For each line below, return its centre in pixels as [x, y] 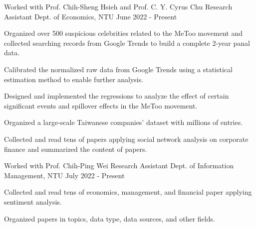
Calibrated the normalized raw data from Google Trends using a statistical [118, 69]
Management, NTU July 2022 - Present [64, 175]
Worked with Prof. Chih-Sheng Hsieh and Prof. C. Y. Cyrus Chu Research [118, 6]
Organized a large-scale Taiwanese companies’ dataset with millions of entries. [124, 122]
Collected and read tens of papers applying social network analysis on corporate [126, 139]
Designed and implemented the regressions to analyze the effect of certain [117, 96]
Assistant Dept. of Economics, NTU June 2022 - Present [91, 16]
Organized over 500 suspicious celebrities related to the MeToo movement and [123, 33]
